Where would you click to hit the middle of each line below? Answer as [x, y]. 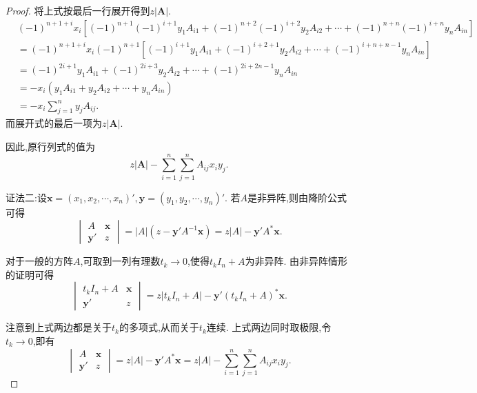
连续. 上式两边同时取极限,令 [269, 327]
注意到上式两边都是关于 [59, 327]
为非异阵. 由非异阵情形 [296, 261]
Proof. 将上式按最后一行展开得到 [78, 10]
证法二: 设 [26, 197]
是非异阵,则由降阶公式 [297, 197]
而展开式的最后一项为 [54, 123]
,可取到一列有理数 [120, 261]
